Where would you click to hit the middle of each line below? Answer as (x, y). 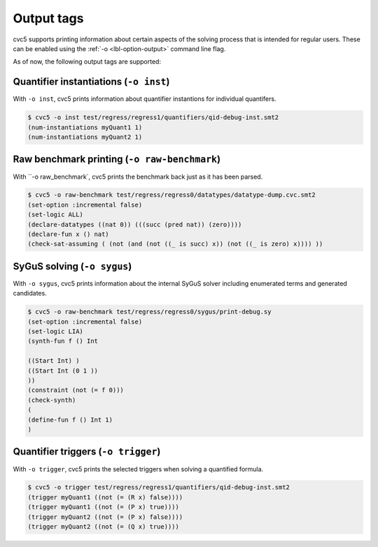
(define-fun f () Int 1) (70, 420)
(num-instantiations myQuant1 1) (85, 127)
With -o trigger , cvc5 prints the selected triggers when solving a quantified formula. (138, 469)
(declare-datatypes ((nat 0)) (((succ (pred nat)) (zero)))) (135, 224)
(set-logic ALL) (56, 215)
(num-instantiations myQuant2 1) (85, 137)
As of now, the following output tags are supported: (87, 62)
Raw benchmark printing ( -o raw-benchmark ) (117, 159)
